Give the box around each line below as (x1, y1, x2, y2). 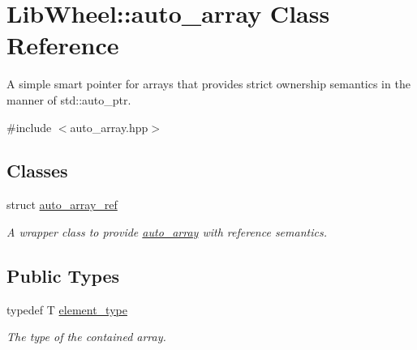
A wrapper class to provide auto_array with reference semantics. (6, 223, 327, 240)
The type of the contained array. (6, 328, 166, 345)
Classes (6, 158, 68, 183)
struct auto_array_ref (6, 196, 118, 213)
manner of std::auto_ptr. (6, 91, 131, 108)
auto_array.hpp (70, 118, 148, 135)
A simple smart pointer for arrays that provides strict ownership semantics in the (6, 75, 411, 92)
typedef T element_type (6, 301, 127, 318)
